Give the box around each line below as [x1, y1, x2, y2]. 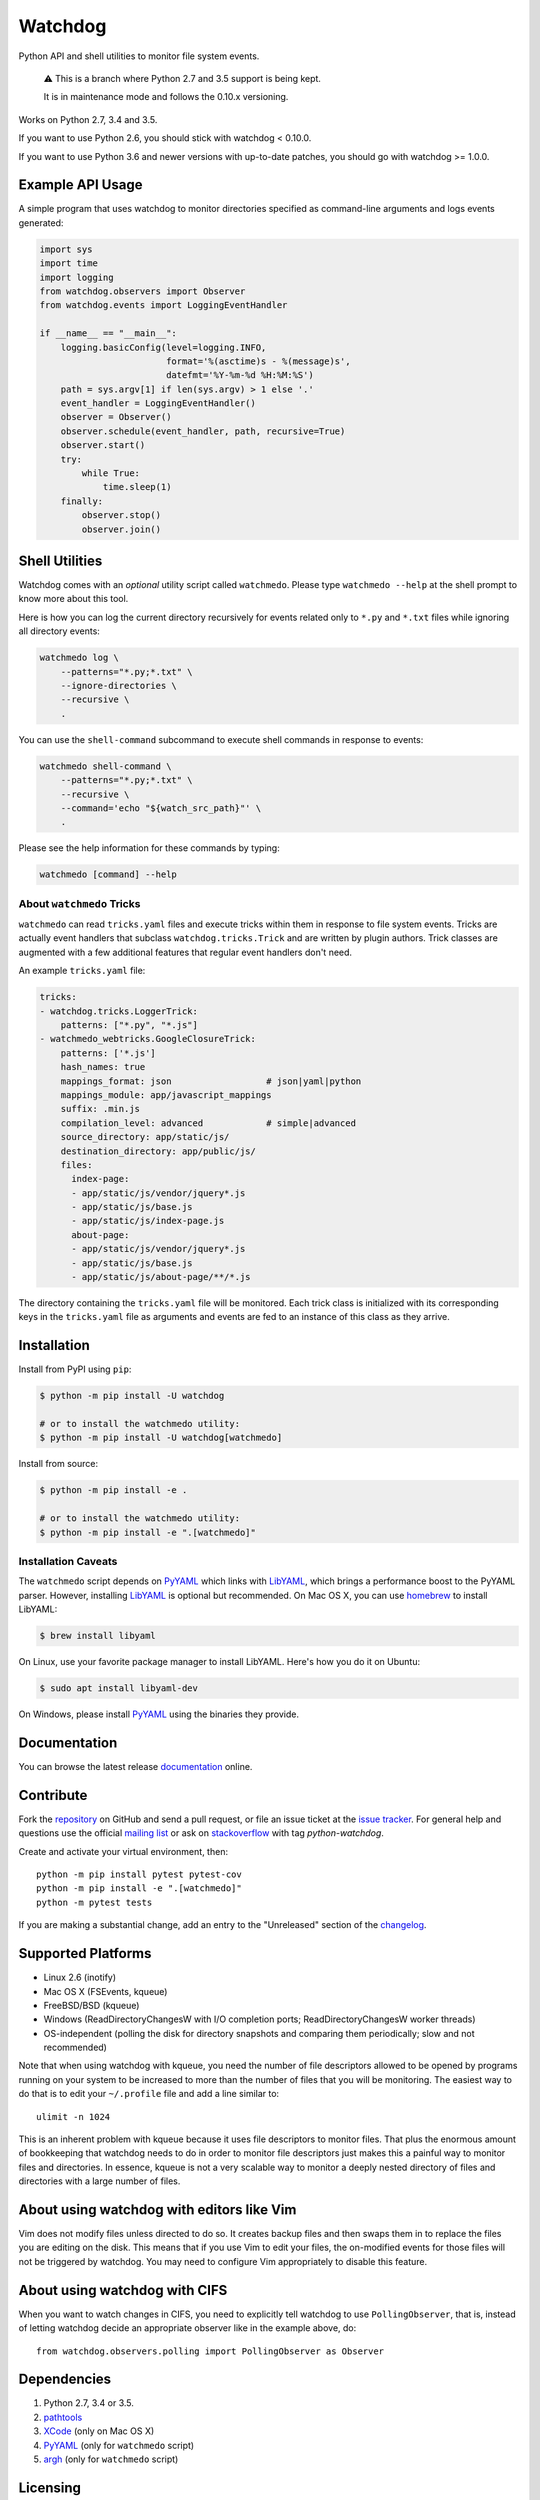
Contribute [18, 1786, 88, 1804]
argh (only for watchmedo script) [43, 2453, 179, 2465]
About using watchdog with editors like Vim [18, 2201, 297, 2218]
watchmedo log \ [39, 652, 120, 664]
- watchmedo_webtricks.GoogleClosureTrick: [39, 1033, 257, 1045]
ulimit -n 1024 [36, 2111, 111, 2122]
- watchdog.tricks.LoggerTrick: [39, 1005, 199, 1017]
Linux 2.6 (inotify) [43, 1971, 117, 1984]
